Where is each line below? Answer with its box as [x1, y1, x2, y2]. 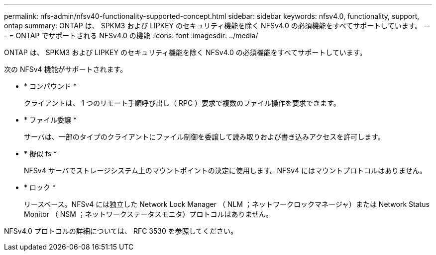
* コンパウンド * [24, 82, 77, 90]
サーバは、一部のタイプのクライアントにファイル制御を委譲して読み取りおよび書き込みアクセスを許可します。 [24, 132, 385, 141]
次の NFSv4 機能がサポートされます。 [4, 65, 127, 73]
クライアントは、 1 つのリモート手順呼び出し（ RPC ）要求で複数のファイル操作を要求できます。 [24, 99, 340, 107]
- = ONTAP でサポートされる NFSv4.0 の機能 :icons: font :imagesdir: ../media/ [4, 31, 258, 40]
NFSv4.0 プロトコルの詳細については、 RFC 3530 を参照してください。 [4, 227, 237, 235]
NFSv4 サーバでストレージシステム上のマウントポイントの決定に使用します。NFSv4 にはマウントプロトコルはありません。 [24, 166, 427, 175]
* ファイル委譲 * [24, 116, 77, 124]
